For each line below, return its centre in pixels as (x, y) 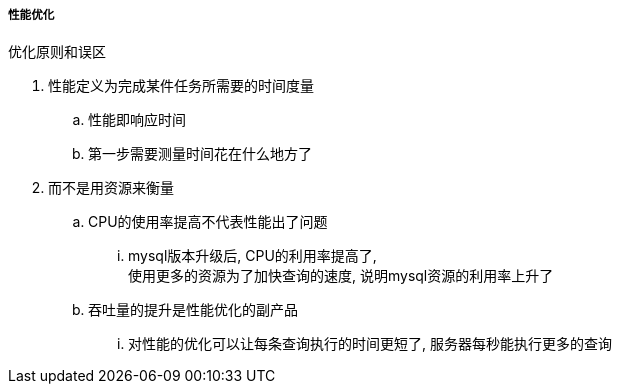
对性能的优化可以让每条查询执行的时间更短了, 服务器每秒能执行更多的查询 (370, 344)
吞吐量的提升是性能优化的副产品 (193, 310)
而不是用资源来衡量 (111, 188)
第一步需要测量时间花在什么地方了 (200, 154)
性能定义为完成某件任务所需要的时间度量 (181, 86)
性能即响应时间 (137, 120)
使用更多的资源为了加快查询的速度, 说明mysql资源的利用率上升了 (341, 276)
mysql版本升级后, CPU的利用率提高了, (252, 256)
